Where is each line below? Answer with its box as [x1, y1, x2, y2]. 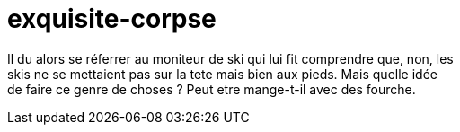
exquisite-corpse [7, 4, 217, 34]
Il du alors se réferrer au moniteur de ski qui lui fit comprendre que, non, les [7, 50, 454, 66]
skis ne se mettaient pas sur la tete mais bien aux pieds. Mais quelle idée [7, 66, 438, 82]
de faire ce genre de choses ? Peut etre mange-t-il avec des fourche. [7, 81, 416, 97]
